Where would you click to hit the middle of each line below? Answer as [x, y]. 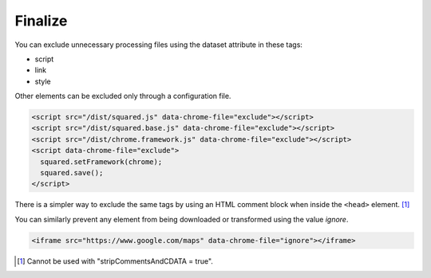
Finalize [41, 21]
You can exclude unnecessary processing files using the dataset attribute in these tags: [159, 45]
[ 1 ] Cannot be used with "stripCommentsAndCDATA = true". [115, 261]
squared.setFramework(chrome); [101, 162]
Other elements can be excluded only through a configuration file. [123, 96]
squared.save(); [72, 173]
